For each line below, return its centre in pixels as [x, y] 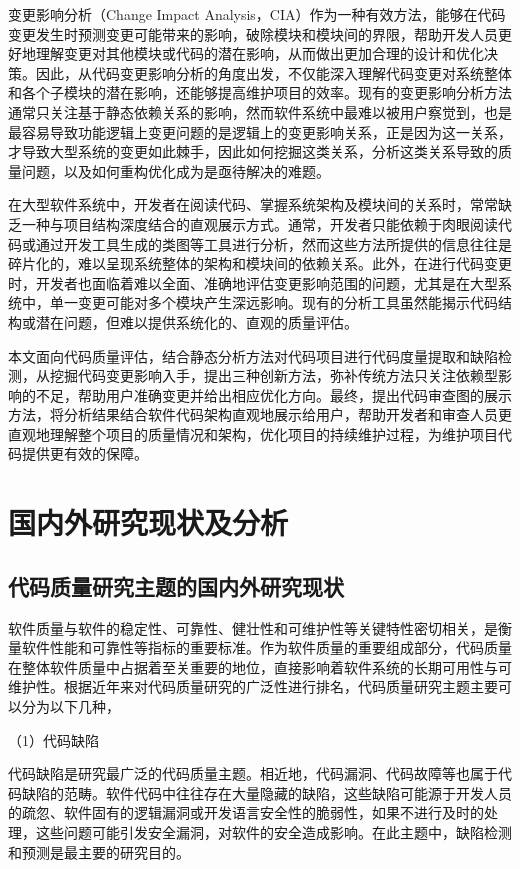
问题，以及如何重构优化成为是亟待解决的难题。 [175, 170]
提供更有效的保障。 [84, 453]
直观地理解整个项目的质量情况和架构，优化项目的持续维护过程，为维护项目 [253, 433]
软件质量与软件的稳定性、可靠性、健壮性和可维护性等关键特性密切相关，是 [253, 627]
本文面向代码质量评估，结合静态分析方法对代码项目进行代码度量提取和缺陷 [253, 355]
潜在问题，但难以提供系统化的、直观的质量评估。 [196, 321]
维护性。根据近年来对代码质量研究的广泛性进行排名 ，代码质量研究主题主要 [253, 686]
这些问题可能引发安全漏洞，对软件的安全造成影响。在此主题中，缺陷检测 [273, 831]
